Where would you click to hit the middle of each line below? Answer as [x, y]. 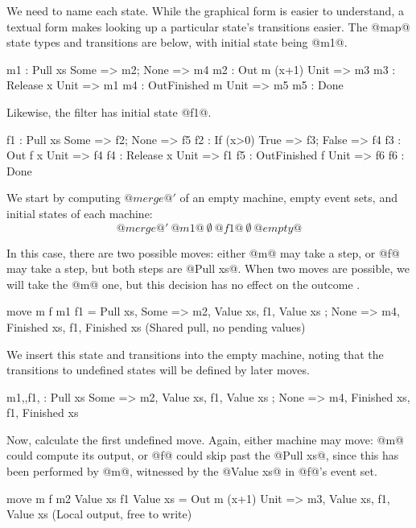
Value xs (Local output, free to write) [99, 514]
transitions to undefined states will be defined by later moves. [158, 370]
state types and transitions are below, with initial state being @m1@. [177, 42]
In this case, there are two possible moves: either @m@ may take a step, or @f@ [203, 252]
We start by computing [64, 198]
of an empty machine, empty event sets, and [288, 198]
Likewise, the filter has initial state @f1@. [109, 111]
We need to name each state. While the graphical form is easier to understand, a [205, 10]
